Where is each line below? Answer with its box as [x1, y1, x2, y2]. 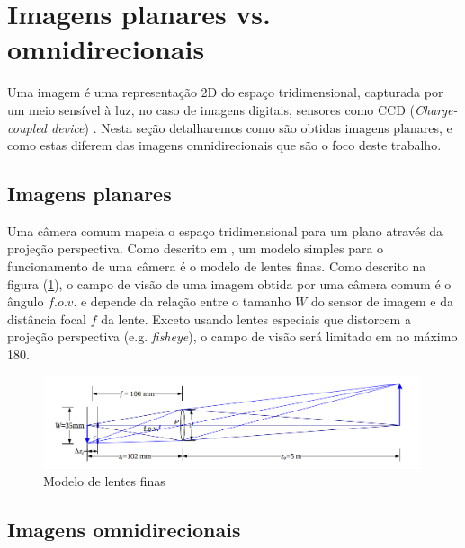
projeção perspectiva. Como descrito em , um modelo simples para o [7, 239, 384, 258]
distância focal [7, 309, 86, 328]
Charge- [415, 100, 458, 119]
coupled [7, 118, 48, 137]
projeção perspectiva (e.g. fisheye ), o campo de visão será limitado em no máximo [7, 327, 458, 346]
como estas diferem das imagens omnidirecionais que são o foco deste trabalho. [7, 136, 442, 155]
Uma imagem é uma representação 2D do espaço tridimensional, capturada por [7, 83, 443, 102]
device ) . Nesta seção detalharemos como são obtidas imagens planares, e [51, 118, 452, 137]
